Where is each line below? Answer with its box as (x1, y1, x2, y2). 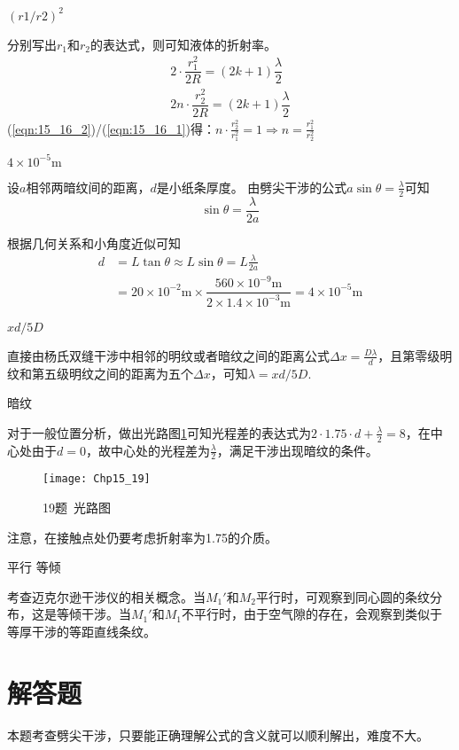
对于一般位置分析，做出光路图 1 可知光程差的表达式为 (7, 423, 311, 441)
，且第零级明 (377, 346, 453, 364)
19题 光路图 (43, 498, 111, 517)
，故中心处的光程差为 (85, 441, 210, 459)
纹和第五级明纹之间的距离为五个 (7, 363, 193, 382)
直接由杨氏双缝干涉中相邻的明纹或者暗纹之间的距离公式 (7, 346, 330, 364)
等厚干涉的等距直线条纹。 (7, 622, 156, 641)
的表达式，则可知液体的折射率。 (90, 35, 277, 53)
